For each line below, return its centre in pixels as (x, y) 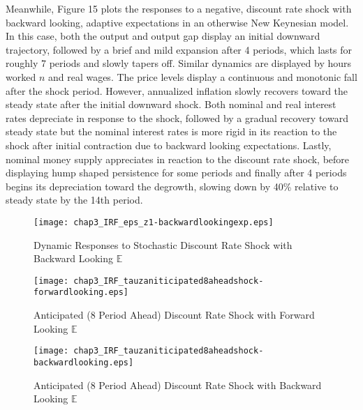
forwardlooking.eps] (81, 293)
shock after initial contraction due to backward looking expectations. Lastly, (169, 145)
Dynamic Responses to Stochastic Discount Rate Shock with (163, 244)
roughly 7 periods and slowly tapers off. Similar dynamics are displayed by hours (179, 63)
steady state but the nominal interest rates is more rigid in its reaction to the (171, 131)
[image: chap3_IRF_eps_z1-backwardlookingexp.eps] (154, 222)
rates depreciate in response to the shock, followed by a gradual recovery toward (177, 117)
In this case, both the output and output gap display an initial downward (163, 36)
